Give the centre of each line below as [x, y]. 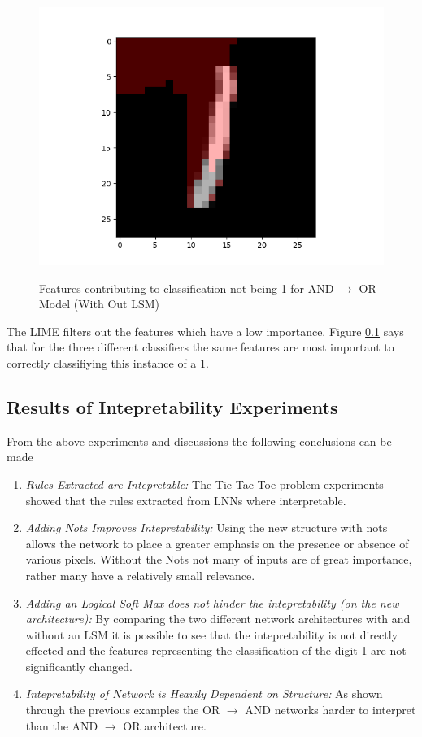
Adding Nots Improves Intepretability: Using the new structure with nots [207, 528]
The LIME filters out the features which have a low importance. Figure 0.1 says [205, 331]
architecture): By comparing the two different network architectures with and [218, 619]
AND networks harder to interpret [331, 710]
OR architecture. [165, 725]
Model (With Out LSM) [100, 304]
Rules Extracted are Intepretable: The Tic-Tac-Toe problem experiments [204, 484]
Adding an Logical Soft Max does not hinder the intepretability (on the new [212, 602]
